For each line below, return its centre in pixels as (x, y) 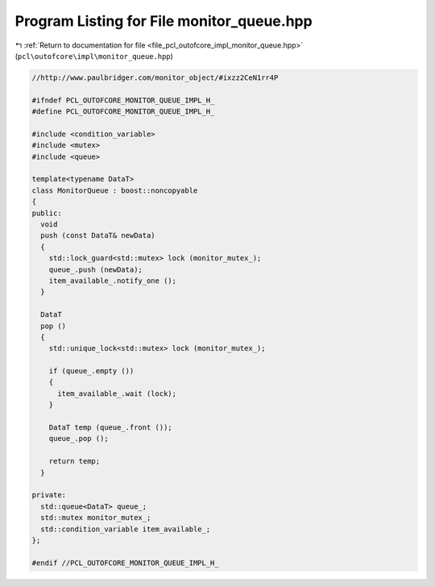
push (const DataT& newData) (98, 235)
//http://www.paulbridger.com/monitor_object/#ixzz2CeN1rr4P (155, 77)
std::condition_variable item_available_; (126, 529)
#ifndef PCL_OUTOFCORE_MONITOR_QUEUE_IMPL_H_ (123, 100)
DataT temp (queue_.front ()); (110, 428)
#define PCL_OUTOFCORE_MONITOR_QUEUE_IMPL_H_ (123, 112)
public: (47, 213)
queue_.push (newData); (95, 269)
